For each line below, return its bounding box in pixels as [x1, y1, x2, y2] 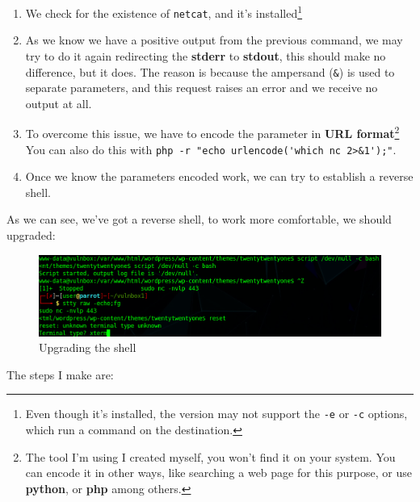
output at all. [25, 94, 92, 111]
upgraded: [6, 227, 56, 244]
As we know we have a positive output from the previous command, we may [25, 31, 403, 48]
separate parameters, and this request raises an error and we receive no [25, 79, 378, 96]
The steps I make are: [6, 366, 114, 383]
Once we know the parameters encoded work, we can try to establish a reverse [25, 168, 414, 185]
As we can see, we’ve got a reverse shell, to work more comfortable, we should [6, 211, 392, 228]
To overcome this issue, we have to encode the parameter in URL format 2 [25, 123, 400, 141]
